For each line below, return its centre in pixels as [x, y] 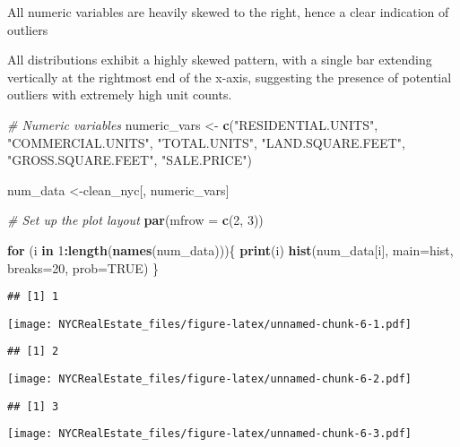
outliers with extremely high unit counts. [120, 95]
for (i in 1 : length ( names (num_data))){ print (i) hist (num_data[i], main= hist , [230, 249]
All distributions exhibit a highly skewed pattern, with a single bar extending [220, 60]
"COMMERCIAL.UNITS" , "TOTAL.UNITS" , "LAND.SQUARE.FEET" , [206, 142]
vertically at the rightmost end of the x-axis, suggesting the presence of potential [230, 77]
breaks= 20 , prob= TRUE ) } [83, 267]
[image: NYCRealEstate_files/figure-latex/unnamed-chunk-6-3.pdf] [210, 434]
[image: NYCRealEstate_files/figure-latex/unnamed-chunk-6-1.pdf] [210, 324]
